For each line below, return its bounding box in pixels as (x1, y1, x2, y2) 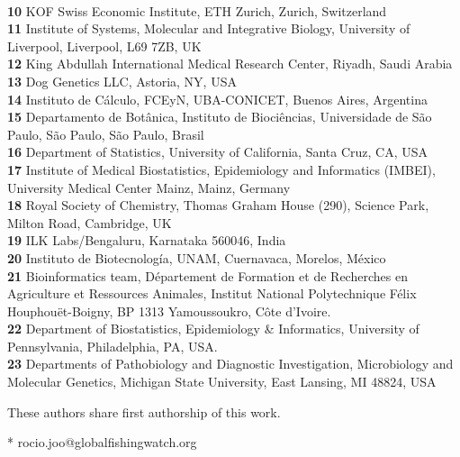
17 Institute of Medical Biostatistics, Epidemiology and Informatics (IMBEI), (7, 160, 436, 178)
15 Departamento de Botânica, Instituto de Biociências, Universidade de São (7, 107, 432, 126)
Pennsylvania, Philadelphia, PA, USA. (7, 336, 218, 355)
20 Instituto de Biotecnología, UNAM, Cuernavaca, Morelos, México (7, 248, 386, 267)
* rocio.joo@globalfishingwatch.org (7, 433, 197, 452)
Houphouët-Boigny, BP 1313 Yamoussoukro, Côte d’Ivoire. (7, 301, 331, 320)
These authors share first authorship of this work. (7, 402, 281, 421)
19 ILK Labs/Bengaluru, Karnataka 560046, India (7, 231, 286, 250)
